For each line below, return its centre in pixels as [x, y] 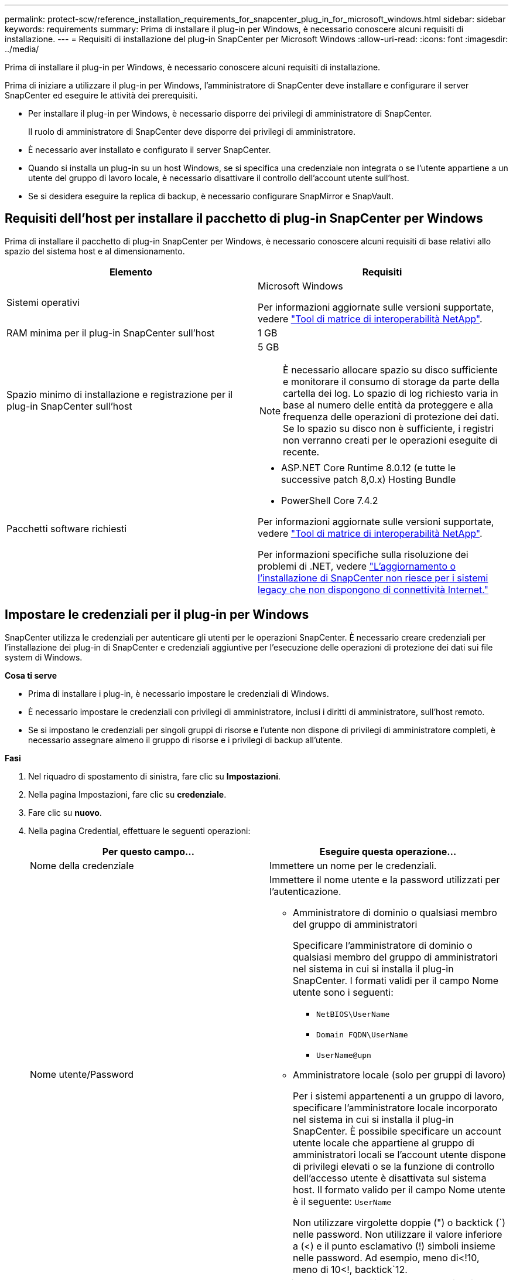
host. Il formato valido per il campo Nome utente [399, 1189]
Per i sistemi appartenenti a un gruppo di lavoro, [399, 1096]
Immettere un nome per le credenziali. [353, 865]
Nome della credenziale [82, 865]
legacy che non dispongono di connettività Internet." [373, 589]
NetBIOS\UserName [353, 1014]
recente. [301, 452]
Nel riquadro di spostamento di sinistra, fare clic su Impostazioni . [155, 776]
